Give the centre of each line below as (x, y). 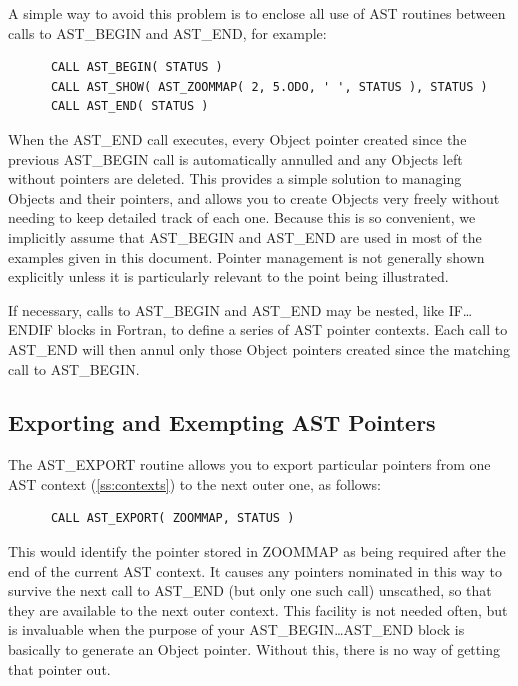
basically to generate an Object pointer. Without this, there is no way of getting (254, 649)
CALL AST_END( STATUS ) (129, 106)
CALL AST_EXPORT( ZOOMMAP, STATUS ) (172, 518)
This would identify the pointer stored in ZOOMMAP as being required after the (257, 551)
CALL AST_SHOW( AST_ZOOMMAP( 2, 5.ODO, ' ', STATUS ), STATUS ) (269, 86)
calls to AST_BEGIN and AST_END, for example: (167, 32)
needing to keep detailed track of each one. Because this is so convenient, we (242, 217)
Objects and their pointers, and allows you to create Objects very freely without (254, 197)
